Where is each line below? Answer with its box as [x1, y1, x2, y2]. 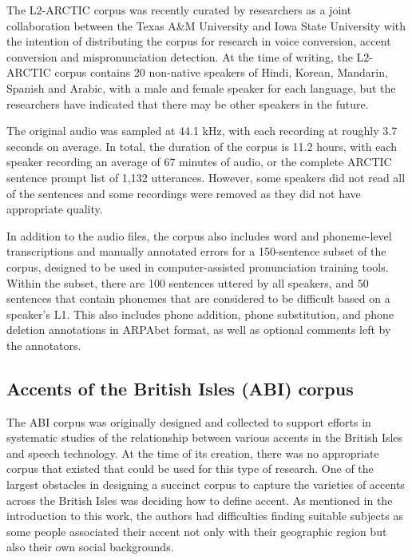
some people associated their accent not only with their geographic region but [6, 522, 387, 539]
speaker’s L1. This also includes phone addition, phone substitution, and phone [6, 305, 394, 322]
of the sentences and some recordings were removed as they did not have [6, 185, 361, 201]
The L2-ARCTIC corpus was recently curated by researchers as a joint [6, 2, 352, 18]
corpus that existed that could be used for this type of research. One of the [6, 460, 374, 477]
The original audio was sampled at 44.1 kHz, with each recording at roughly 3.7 [6, 122, 398, 139]
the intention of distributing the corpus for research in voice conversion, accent [6, 33, 391, 50]
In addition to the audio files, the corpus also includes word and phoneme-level [6, 227, 392, 244]
